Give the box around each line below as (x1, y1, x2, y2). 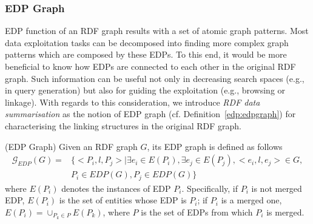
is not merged (251, 182, 302, 194)
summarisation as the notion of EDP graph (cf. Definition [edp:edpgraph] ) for (5, 107, 296, 120)
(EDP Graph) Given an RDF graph (5, 140, 138, 152)
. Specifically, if (181, 182, 238, 194)
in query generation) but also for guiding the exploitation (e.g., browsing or (5, 84, 286, 97)
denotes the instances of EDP (61, 182, 171, 194)
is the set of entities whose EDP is (59, 194, 187, 206)
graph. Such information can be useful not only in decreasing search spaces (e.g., (5, 72, 305, 84)
